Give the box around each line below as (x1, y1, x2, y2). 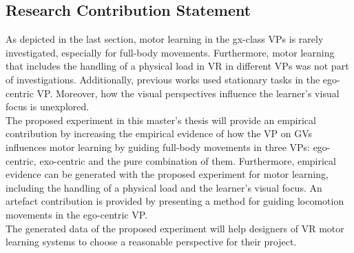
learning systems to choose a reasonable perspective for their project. (6, 234, 297, 249)
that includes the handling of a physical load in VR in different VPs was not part (6, 59, 349, 73)
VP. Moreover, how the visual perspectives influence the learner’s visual (37, 85, 340, 100)
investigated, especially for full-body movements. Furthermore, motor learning (6, 45, 335, 59)
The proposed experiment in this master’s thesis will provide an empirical (6, 112, 316, 127)
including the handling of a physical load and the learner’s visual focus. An (6, 180, 322, 194)
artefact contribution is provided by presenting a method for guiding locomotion (6, 194, 344, 208)
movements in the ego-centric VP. (6, 207, 147, 221)
